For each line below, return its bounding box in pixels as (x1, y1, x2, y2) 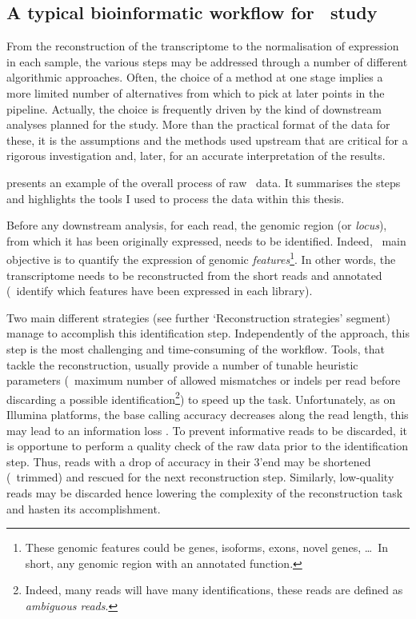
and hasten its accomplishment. (6, 500, 161, 517)
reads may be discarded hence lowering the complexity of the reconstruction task (6, 484, 403, 501)
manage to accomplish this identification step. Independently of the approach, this (6, 325, 410, 341)
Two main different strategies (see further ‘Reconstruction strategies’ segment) (6, 309, 391, 325)
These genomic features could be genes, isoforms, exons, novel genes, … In (25, 539, 389, 556)
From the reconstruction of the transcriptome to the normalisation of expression (6, 38, 399, 54)
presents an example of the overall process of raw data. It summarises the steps (6, 174, 401, 190)
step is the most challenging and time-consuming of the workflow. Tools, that (6, 340, 385, 357)
